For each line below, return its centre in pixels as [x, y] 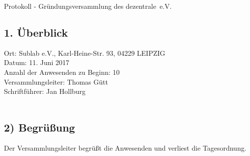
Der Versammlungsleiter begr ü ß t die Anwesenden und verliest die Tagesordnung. [125, 147]
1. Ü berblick [36, 32]
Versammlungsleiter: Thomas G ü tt [56, 81]
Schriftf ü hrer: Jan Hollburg [45, 91]
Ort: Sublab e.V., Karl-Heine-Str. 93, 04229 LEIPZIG [85, 53]
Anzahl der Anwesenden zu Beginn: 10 [62, 72]
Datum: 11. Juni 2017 [37, 62]
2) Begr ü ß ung [40, 127]
